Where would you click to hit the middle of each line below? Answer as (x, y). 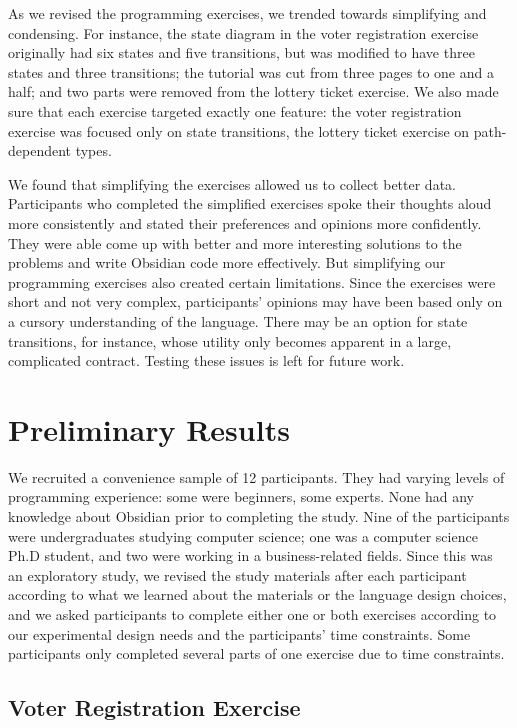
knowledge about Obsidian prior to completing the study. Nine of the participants (259, 516)
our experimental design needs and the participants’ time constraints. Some (239, 633)
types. (93, 150)
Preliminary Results (149, 428)
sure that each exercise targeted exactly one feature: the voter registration (235, 110)
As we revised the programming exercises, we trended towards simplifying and (247, 13)
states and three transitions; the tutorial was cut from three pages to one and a (251, 71)
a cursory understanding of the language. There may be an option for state (238, 320)
